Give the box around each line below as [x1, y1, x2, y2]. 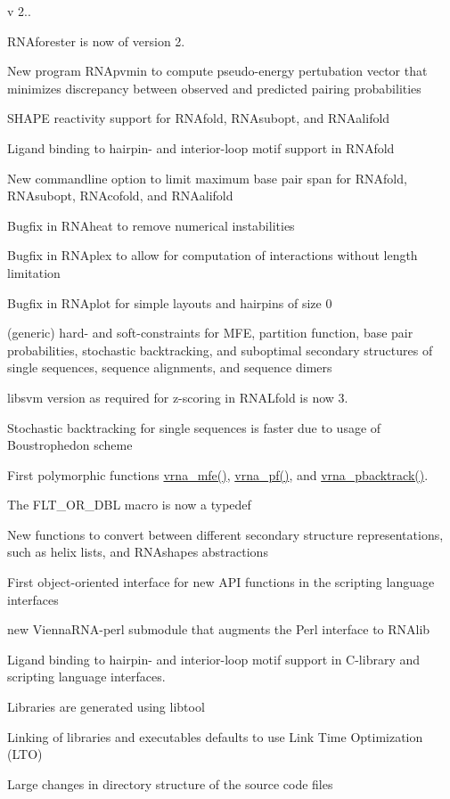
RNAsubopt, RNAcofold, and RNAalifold [7, 186, 233, 205]
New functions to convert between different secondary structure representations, [7, 525, 444, 543]
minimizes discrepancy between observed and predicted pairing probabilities [7, 78, 421, 97]
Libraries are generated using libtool [7, 697, 205, 716]
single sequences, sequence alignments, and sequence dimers [7, 358, 332, 377]
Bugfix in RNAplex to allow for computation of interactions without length [7, 246, 418, 265]
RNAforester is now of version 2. [7, 31, 185, 50]
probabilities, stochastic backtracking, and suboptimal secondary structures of [7, 340, 433, 359]
